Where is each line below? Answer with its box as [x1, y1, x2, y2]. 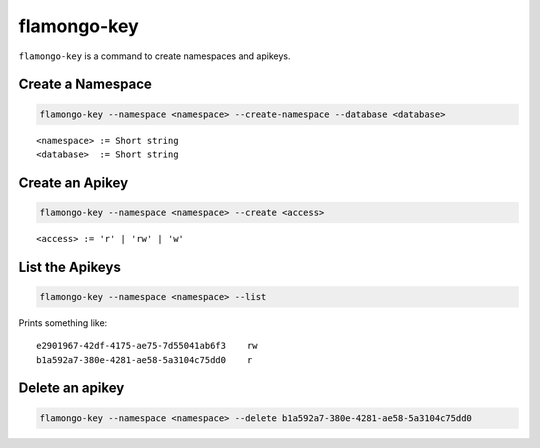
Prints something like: [18, 316, 108, 329]
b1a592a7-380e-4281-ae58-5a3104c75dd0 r [36, 354, 253, 365]
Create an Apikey [18, 174, 129, 191]
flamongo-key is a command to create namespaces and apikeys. [18, 50, 291, 62]
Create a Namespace [18, 76, 152, 93]
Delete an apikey [18, 380, 125, 397]
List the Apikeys [18, 258, 122, 275]
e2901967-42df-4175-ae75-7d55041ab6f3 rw [36, 340, 259, 352]
